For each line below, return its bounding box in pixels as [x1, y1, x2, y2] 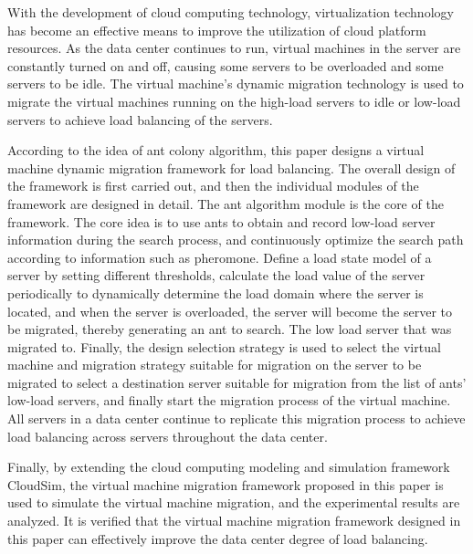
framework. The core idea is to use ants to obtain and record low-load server [7, 212, 436, 231]
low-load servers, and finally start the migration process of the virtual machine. [7, 391, 451, 410]
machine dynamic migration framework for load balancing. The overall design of [7, 158, 456, 177]
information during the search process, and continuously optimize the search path [7, 230, 464, 249]
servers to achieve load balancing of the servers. [7, 110, 273, 129]
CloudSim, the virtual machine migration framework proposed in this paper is [7, 475, 444, 494]
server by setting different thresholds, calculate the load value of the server [7, 266, 426, 285]
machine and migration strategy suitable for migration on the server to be [7, 355, 422, 374]
